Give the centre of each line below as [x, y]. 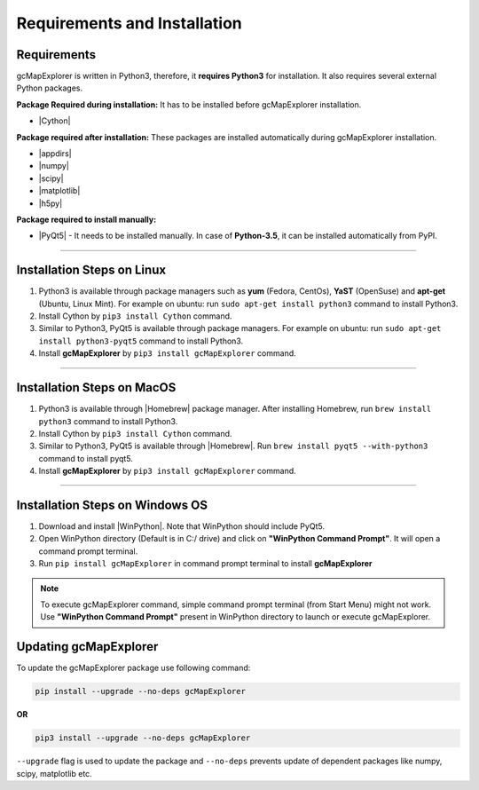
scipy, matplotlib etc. [54, 773]
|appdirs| [55, 154]
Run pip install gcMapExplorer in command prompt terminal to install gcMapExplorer [205, 564]
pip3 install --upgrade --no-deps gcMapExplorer [143, 738]
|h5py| [51, 203]
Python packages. [50, 88]
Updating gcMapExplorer [87, 647]
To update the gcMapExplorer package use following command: [133, 668]
